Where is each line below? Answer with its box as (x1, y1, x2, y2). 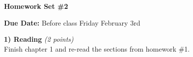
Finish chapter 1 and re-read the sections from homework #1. (4, 43, 190, 54)
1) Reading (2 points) (4, 34, 74, 44)
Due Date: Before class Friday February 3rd (4, 17, 140, 28)
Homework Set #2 (4, 1, 68, 11)
